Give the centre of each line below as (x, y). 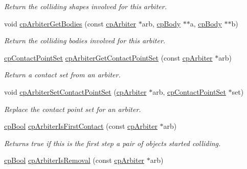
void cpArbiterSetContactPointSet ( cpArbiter (75, 91)
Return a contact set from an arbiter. (62, 75)
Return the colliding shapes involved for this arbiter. (85, 6)
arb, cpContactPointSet (189, 91)
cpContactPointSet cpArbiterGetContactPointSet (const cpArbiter (108, 57)
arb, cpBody (161, 23)
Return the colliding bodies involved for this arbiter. (85, 40)
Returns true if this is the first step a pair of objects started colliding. (113, 143)
